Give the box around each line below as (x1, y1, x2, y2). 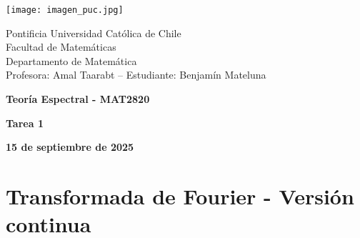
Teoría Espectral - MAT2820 (6, 91, 150, 106)
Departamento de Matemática (6, 53, 137, 68)
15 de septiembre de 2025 (6, 139, 134, 154)
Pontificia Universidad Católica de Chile (6, 25, 181, 40)
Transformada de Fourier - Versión (6, 182, 354, 210)
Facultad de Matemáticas (6, 39, 116, 54)
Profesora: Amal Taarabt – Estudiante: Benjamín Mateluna (6, 67, 266, 82)
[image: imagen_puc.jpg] (6, 5, 124, 15)
